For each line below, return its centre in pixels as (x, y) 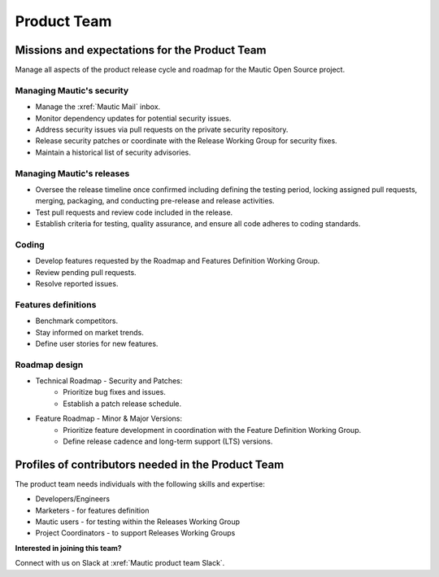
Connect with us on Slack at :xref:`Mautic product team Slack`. (120, 563)
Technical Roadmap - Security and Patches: (109, 381)
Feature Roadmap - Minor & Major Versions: (109, 418)
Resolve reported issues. (77, 284)
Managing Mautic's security (72, 90)
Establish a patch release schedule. (122, 404)
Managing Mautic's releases (72, 173)
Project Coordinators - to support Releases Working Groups (135, 533)
